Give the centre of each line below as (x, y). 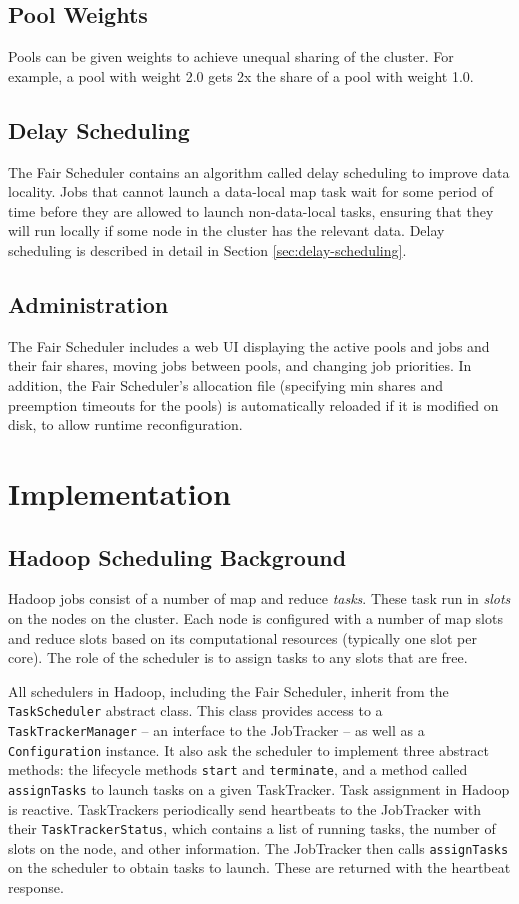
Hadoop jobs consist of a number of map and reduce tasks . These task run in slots (259, 598)
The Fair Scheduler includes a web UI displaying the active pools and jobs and (249, 345)
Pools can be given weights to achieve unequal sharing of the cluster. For (231, 56)
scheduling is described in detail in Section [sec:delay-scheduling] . (207, 249)
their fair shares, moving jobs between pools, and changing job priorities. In (240, 365)
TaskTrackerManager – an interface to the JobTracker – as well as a (216, 729)
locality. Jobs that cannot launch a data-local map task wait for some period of (251, 191)
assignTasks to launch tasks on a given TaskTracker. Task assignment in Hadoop (259, 788)
